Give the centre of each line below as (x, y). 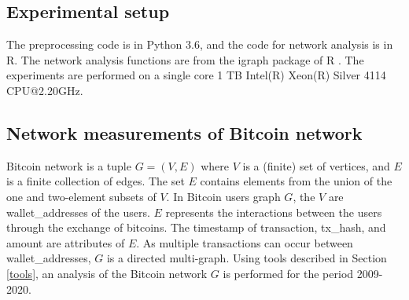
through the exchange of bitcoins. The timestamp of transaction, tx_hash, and (196, 227)
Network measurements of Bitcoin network (184, 132)
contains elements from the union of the (296, 181)
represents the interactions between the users (274, 212)
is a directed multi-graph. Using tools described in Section (247, 258)
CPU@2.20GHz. (45, 90)
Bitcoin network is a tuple (69, 165)
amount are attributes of (66, 242)
